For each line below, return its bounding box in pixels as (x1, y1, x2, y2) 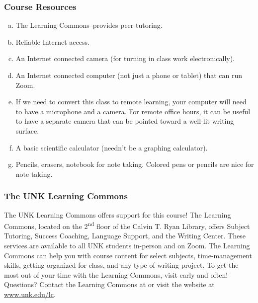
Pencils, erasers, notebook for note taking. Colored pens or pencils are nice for (15, 159, 254, 169)
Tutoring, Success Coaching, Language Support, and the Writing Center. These (4, 230, 246, 241)
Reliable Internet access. (15, 36, 89, 47)
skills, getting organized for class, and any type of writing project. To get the (4, 260, 239, 270)
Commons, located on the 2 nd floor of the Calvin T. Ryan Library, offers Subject (4, 220, 250, 231)
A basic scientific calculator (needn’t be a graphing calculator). (15, 142, 208, 152)
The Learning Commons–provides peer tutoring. (15, 20, 163, 30)
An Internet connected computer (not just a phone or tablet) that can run (15, 70, 243, 80)
